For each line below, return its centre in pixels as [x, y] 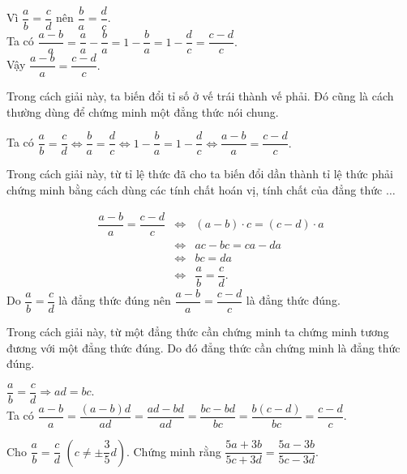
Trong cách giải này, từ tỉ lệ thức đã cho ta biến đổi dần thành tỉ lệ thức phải [200, 174]
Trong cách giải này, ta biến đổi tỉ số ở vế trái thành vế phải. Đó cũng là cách [200, 96]
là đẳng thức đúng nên [115, 300]
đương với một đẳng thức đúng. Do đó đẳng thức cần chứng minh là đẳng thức [203, 347]
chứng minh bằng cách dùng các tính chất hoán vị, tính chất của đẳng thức [195, 190]
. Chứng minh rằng [174, 451]
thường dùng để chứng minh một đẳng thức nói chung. [143, 111]
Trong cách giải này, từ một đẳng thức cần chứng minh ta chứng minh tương [198, 331]
